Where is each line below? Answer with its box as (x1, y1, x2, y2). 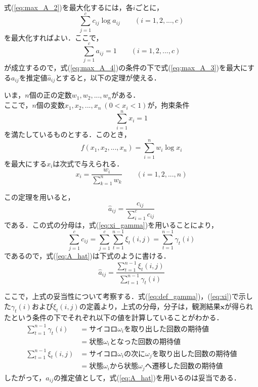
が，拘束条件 (147, 100, 190, 110)
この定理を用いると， (4, 192, 75, 202)
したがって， (4, 372, 46, 382)
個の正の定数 (29, 90, 72, 100)
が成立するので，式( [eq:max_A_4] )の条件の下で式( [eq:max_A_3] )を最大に (4, 62, 248, 73)
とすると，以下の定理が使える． (55, 72, 161, 83)
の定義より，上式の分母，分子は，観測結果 (79, 300, 221, 311)
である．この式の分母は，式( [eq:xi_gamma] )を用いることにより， (4, 219, 218, 230)
